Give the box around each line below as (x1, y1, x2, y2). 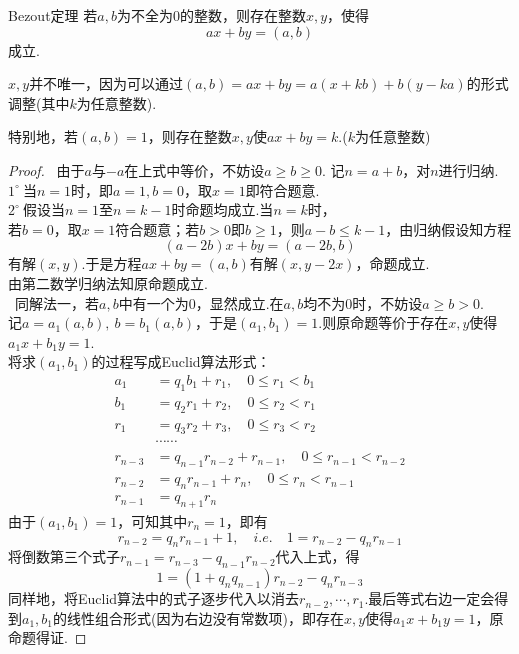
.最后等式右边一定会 (364, 588, 495, 609)
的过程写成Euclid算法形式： (91, 351, 271, 372)
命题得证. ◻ (8, 627, 87, 648)
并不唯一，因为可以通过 (29, 73, 184, 94)
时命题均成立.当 (171, 199, 274, 220)
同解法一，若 (14, 292, 99, 313)
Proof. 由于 (8, 159, 85, 180)
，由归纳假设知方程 (385, 218, 512, 239)
